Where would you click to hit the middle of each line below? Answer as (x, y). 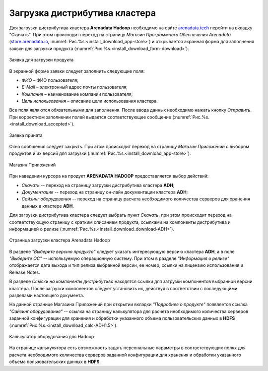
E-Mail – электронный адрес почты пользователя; (74, 87)
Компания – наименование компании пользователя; (77, 94)
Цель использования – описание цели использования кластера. (90, 101)
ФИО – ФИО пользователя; (50, 80)
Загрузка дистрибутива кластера (83, 13)
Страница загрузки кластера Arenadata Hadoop (60, 240)
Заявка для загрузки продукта (41, 60)
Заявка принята (26, 135)
